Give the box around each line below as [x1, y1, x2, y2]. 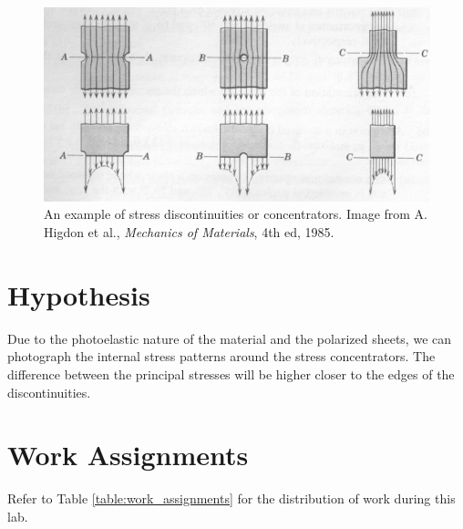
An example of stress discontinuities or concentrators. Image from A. [44, 204, 428, 223]
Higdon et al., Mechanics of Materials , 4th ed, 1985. [44, 223, 334, 242]
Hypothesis [7, 275, 150, 313]
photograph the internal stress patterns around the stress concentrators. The [7, 347, 436, 366]
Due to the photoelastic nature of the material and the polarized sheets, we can [7, 328, 452, 347]
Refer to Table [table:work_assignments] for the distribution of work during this [7, 489, 456, 508]
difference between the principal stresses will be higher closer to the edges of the [7, 364, 455, 383]
